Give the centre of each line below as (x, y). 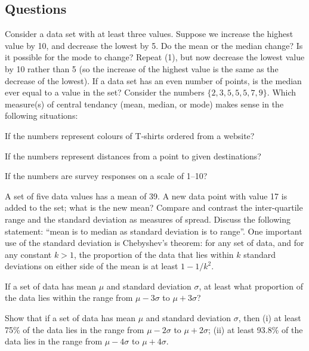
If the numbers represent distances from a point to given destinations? (133, 156)
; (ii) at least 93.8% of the (256, 329)
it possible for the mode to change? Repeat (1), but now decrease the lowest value (155, 57)
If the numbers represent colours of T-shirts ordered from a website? (130, 135)
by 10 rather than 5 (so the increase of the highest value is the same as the (142, 68)
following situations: (41, 116)
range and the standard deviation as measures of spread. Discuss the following (148, 219)
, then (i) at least (270, 318)
